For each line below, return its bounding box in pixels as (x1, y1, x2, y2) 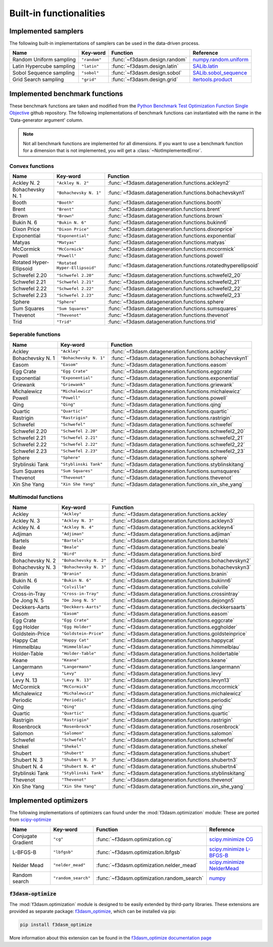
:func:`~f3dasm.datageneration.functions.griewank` (111, 381, 235, 388)
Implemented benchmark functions (9, 89, 123, 98)
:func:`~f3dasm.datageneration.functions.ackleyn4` (112, 524, 235, 531)
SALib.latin (193, 63, 218, 70)
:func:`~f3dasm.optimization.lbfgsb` (96, 848, 182, 855)
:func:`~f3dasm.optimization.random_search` (96, 875, 204, 882)
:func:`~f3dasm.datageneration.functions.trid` (108, 318, 217, 325)
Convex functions (9, 162, 54, 170)
